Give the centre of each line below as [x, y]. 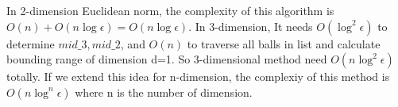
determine [31, 43]
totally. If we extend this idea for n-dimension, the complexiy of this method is [198, 76]
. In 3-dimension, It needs [251, 26]
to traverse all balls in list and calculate [284, 43]
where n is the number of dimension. [164, 92]
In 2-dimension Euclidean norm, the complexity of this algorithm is [170, 10]
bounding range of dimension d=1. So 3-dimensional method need [167, 59]
